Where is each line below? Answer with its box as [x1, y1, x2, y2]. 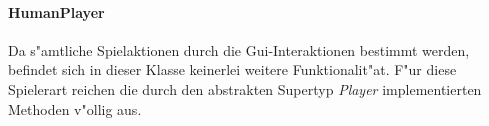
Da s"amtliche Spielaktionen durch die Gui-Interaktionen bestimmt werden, [8, 39, 470, 60]
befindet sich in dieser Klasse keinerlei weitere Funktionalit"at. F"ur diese [8, 59, 457, 80]
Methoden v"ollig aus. [8, 98, 142, 119]
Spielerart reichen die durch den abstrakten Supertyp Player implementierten [8, 78, 482, 99]
